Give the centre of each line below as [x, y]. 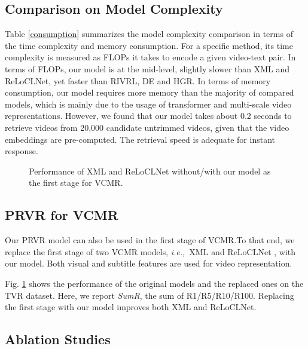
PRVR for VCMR [62, 215]
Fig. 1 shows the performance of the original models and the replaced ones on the [154, 283]
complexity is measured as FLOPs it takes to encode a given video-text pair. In [150, 57]
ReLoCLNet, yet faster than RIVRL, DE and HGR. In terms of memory [138, 80]
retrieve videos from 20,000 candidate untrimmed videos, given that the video [147, 127]
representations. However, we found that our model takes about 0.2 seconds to [148, 116]
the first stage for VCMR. [76, 183]
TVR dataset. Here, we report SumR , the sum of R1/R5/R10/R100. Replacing [150, 295]
